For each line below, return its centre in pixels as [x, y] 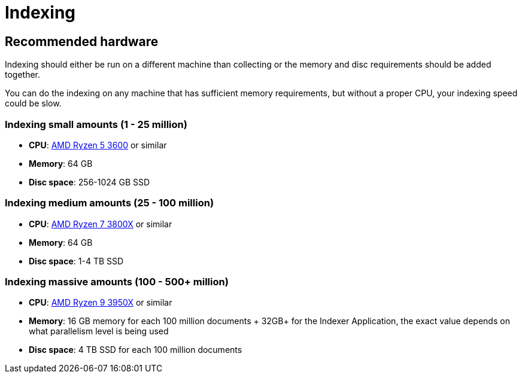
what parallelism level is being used [99, 331]
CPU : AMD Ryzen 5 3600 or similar [98, 145]
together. [23, 75]
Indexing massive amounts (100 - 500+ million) [117, 282]
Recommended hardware [82, 41]
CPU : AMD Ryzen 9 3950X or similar [101, 303]
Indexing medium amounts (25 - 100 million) [110, 203]
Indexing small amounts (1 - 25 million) [96, 124]
